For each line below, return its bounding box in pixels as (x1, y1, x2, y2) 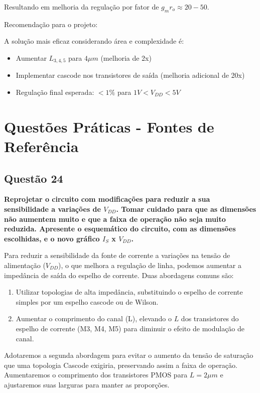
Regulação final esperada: (16, 87, 94, 97)
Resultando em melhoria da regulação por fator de (4, 2, 159, 12)
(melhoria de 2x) (100, 52, 152, 63)
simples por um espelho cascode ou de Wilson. (16, 296, 159, 307)
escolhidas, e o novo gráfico (4, 233, 100, 243)
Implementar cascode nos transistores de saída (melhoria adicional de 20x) (16, 70, 245, 80)
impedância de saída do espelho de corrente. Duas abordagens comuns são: (4, 270, 234, 280)
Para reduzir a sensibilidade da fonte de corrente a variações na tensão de (4, 250, 230, 260)
